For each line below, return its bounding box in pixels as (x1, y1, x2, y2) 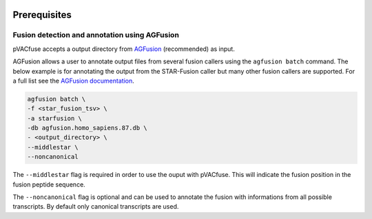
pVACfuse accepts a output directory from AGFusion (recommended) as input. (12, 45, 236, 53)
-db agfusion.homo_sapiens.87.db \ (27, 124, 147, 132)
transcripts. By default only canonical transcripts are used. (12, 202, 179, 211)
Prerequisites (12, 9, 72, 21)
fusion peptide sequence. (12, 180, 85, 189)
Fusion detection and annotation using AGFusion (12, 30, 179, 40)
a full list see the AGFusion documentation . (12, 76, 134, 85)
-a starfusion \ (27, 114, 83, 122)
